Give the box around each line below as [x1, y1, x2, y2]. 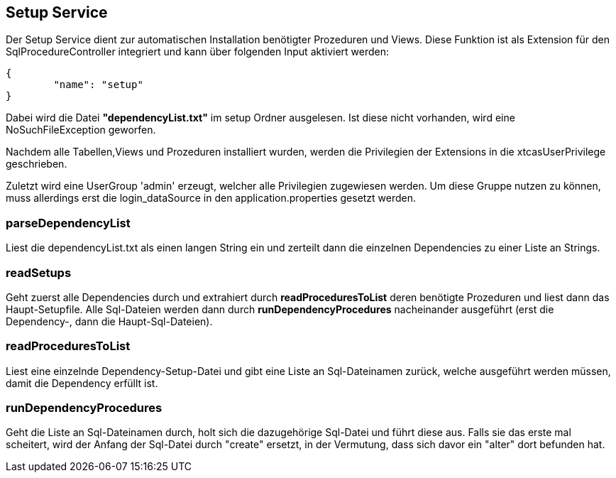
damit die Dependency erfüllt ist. [6, 376, 158, 389]
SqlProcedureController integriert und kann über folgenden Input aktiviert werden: [6, 45, 390, 58]
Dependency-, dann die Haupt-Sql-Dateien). [6, 315, 213, 327]
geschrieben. [6, 158, 67, 170]
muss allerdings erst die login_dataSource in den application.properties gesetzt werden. [6, 192, 417, 205]
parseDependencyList [6, 215, 131, 230]
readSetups [6, 265, 72, 280]
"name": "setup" [53, 79, 143, 91]
